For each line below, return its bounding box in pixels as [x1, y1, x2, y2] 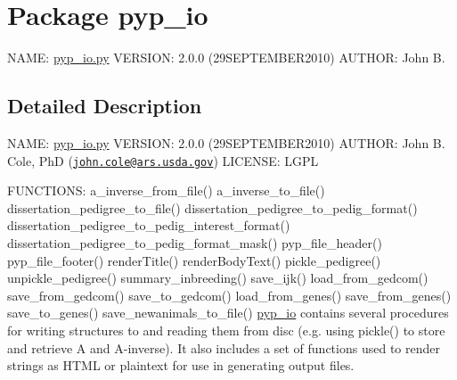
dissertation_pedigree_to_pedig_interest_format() [7, 216, 290, 235]
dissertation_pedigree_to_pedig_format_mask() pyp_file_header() [7, 233, 382, 252]
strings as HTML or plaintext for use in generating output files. [7, 356, 355, 375]
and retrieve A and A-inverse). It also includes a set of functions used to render [7, 338, 440, 357]
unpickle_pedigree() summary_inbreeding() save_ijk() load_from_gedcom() [7, 268, 428, 287]
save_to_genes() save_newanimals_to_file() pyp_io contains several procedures [7, 303, 449, 322]
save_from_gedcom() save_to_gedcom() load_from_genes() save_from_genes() [7, 285, 452, 304]
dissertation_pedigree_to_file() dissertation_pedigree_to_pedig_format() [7, 198, 418, 217]
